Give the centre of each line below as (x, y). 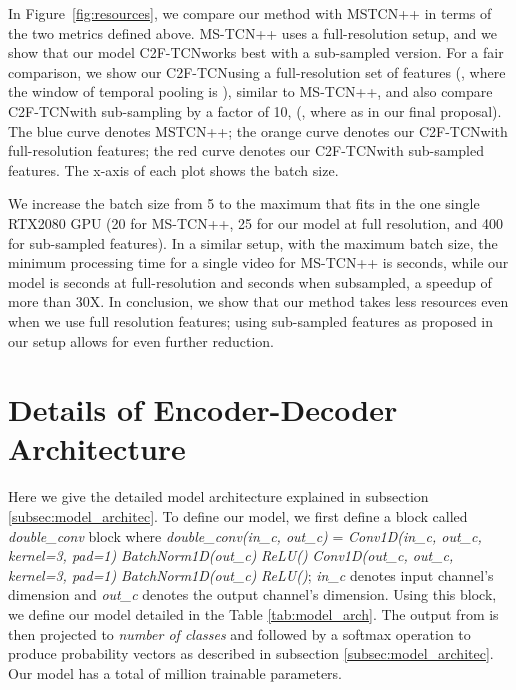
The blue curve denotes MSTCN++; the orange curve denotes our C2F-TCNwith (258, 130)
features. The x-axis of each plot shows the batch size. (173, 169)
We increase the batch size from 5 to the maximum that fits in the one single (244, 203)
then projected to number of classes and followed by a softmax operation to (239, 633)
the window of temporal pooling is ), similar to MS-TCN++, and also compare (250, 91)
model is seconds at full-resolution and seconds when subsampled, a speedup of (250, 281)
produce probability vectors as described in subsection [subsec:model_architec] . (251, 653)
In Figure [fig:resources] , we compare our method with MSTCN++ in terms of (250, 13)
